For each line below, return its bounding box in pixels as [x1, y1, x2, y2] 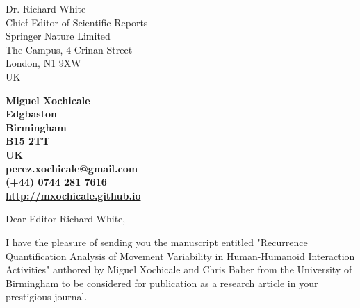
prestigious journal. [6, 289, 88, 304]
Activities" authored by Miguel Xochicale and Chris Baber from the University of [6, 262, 352, 277]
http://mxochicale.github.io [6, 188, 141, 202]
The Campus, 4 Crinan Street [6, 42, 133, 56]
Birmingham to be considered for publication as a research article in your [6, 275, 318, 290]
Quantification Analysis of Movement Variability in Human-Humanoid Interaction [6, 248, 355, 263]
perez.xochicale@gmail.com [6, 161, 138, 175]
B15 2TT [6, 133, 50, 148]
